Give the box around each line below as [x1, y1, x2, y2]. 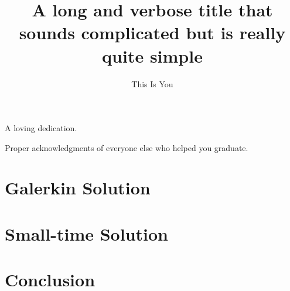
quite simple [102, 43, 203, 67]
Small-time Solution [5, 221, 168, 245]
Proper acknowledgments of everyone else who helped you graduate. [5, 141, 248, 153]
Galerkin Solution [5, 176, 151, 200]
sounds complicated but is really [19, 20, 286, 44]
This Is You [131, 77, 173, 90]
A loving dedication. [5, 122, 77, 134]
